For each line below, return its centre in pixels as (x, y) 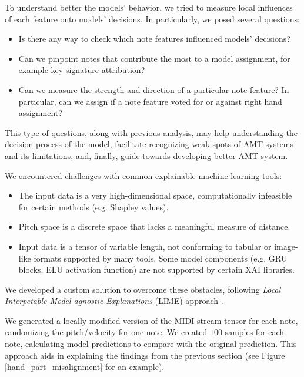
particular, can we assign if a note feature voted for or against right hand (150, 101)
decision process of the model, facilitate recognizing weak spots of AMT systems (149, 144)
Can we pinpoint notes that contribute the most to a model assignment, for (154, 58)
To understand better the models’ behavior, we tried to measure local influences (149, 7)
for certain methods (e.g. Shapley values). (93, 206)
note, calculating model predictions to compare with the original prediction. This (151, 344)
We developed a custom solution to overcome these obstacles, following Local (143, 289)
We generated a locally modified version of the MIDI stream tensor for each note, (151, 320)
